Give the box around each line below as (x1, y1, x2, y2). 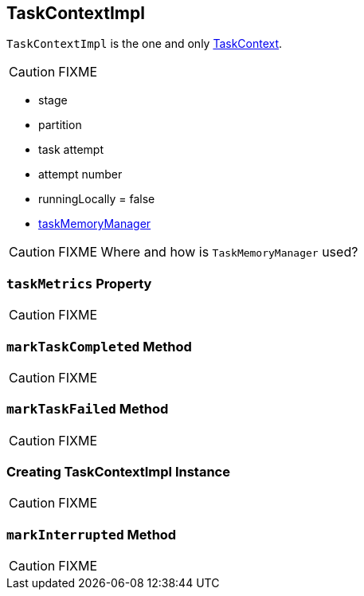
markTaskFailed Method (6, 401, 169, 418)
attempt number (38, 167, 123, 182)
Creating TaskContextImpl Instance (6, 464, 230, 480)
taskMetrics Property (6, 275, 152, 292)
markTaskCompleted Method (6, 338, 192, 355)
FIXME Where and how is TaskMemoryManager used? (58, 244, 358, 261)
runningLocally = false (38, 192, 155, 206)
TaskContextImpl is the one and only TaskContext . (6, 37, 283, 51)
